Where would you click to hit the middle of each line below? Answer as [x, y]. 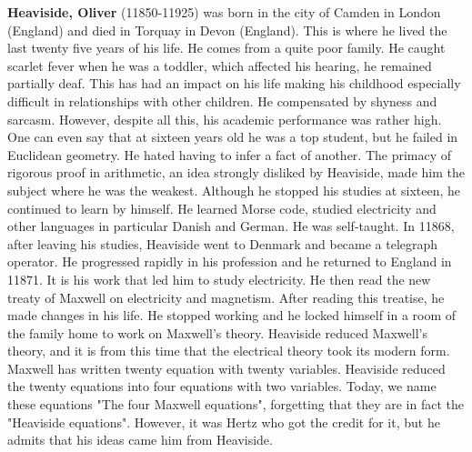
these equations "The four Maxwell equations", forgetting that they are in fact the [236, 404]
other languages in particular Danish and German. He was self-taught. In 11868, [231, 226]
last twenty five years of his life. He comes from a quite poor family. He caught [226, 48]
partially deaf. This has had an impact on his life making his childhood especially [234, 83]
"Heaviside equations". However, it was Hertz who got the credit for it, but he [224, 422]
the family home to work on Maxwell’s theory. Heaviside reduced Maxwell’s [217, 332]
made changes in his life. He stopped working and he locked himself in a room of [232, 315]
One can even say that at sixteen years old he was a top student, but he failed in [233, 137]
